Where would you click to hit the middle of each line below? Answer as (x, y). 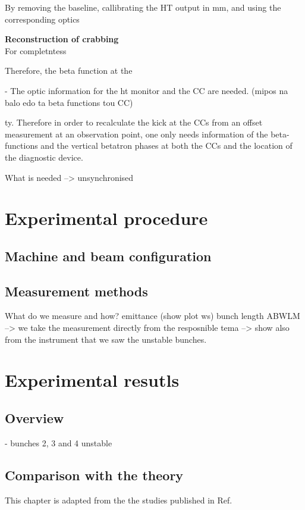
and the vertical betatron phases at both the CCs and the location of (166, 146)
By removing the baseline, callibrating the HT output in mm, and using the (143, 7)
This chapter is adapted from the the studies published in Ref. (119, 500)
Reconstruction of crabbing (62, 39)
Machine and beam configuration (108, 256)
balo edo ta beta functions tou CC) (69, 102)
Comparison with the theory (94, 475)
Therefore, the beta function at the (69, 71)
